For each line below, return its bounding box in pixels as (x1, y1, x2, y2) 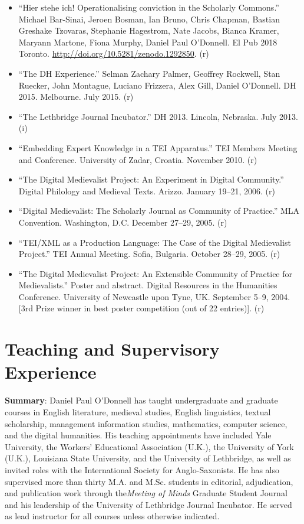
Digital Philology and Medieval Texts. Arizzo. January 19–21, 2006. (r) (18, 184, 275, 197)
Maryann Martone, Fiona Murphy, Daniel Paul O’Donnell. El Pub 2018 (18, 35, 277, 48)
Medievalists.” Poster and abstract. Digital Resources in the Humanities (18, 279, 277, 291)
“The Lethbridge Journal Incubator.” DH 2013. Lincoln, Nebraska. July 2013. (18, 110, 298, 122)
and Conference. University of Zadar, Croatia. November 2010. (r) (18, 153, 257, 165)
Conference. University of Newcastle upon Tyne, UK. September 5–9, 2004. (18, 290, 290, 302)
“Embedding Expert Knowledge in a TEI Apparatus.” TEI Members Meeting (18, 141, 298, 154)
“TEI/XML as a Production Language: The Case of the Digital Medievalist (18, 236, 291, 248)
